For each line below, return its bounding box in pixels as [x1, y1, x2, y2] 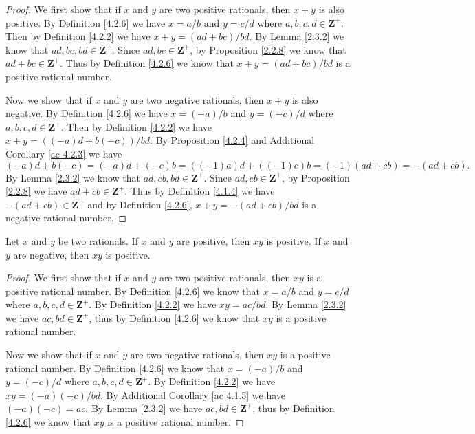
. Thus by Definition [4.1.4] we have [124, 184, 275, 198]
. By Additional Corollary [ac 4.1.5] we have [100, 387, 286, 402]
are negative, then [13, 247, 89, 261]
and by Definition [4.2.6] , [87, 197, 192, 211]
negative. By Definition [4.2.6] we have [5, 106, 168, 120]
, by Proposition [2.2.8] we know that [190, 42, 346, 56]
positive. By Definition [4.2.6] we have [5, 15, 166, 30]
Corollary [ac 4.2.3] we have [5, 146, 122, 160]
